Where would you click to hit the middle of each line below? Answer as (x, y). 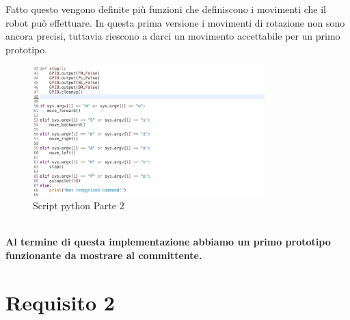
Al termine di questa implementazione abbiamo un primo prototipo (168, 242)
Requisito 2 (60, 302)
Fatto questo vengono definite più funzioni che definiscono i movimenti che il (166, 9)
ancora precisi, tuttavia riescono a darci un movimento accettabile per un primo (173, 36)
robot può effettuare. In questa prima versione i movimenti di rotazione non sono (175, 22)
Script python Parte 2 (79, 205)
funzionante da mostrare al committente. (104, 255)
